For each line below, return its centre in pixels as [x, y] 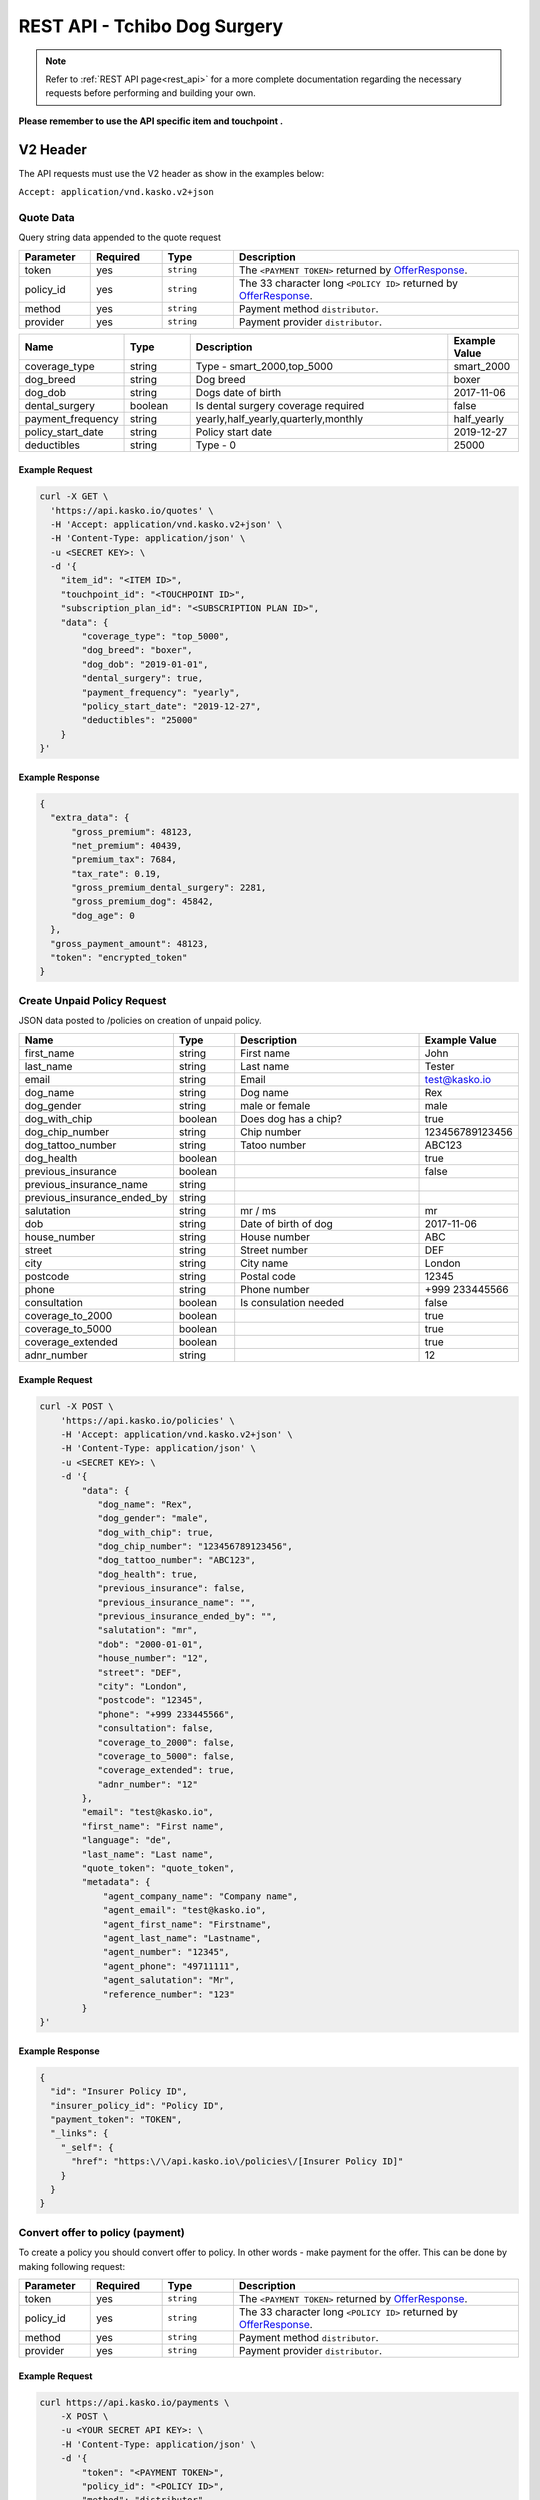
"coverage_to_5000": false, [166, 1756]
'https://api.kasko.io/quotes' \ [132, 510]
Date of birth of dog [287, 1223]
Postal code [268, 1276]
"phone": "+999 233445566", [166, 1714]
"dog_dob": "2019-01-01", [145, 664]
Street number [274, 1250]
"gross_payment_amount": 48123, [129, 943]
